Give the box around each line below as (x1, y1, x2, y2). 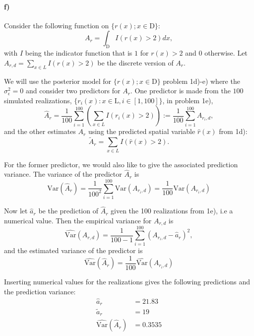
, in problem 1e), (162, 95, 213, 105)
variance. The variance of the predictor (4, 169, 122, 179)
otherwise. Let (204, 48, 248, 58)
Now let (4, 205, 28, 216)
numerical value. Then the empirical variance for (4, 215, 152, 225)
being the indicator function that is (25, 48, 132, 58)
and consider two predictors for (26, 85, 121, 96)
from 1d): (219, 126, 248, 136)
